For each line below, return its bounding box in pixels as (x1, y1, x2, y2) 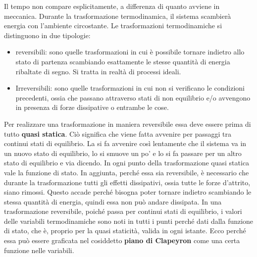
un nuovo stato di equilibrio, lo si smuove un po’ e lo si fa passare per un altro (4, 148, 242, 158)
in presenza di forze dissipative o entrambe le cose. (15, 102, 169, 112)
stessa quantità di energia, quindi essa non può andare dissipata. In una (4, 196, 222, 206)
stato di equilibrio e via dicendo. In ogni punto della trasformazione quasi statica (4, 157, 250, 168)
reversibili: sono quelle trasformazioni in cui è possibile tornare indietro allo (15, 47, 245, 57)
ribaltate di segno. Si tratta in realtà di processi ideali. (15, 66, 181, 76)
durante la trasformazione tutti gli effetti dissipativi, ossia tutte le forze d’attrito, (4, 177, 251, 187)
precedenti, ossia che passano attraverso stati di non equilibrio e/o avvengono (15, 92, 251, 103)
